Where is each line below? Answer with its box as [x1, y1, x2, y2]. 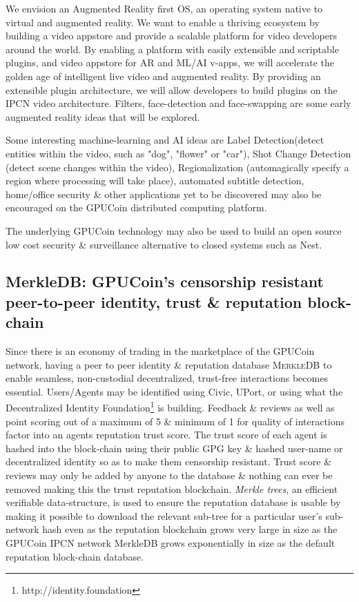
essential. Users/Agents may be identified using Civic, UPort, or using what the [6, 384, 343, 398]
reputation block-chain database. [6, 549, 144, 563]
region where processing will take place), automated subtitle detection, [6, 173, 304, 188]
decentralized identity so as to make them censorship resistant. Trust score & [6, 454, 332, 469]
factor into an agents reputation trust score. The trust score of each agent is [6, 427, 327, 442]
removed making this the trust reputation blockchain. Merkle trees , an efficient [6, 481, 338, 496]
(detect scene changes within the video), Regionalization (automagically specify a [6, 159, 349, 174]
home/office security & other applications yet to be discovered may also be [6, 186, 322, 201]
